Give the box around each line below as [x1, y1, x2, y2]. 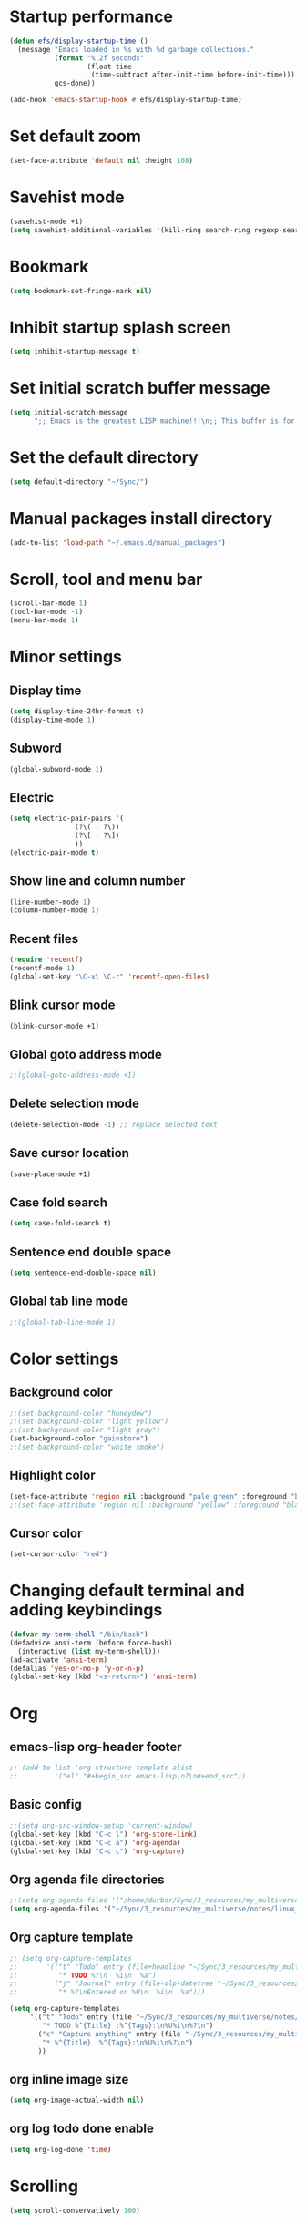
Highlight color [9, 1468, 96, 1483]
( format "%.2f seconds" [54, 53, 145, 63]
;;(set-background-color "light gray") [9, 1426, 161, 1435]
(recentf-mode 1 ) [9, 963, 76, 972]
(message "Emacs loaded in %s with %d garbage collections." [17, 45, 255, 54]
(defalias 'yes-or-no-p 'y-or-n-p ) [9, 1664, 145, 1673]
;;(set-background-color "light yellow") [9, 1417, 169, 1427]
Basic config [9, 1797, 82, 1812]
